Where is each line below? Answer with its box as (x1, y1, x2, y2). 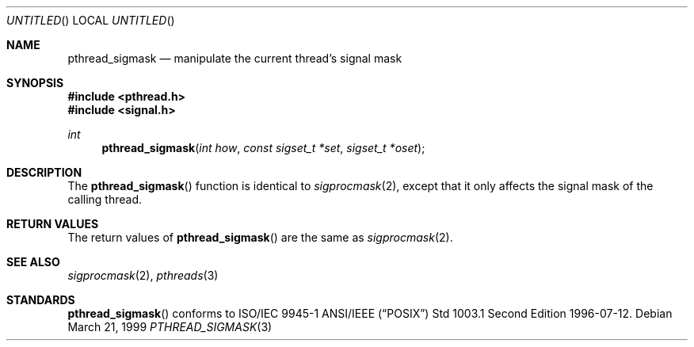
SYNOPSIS (6, 76, 64, 90)
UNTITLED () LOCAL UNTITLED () (6, 13, 175, 27)
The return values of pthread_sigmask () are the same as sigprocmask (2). (67, 231, 453, 244)
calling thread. (67, 193, 143, 206)
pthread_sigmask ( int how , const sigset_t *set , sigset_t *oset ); (101, 141, 425, 154)
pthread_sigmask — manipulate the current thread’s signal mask (67, 51, 402, 65)
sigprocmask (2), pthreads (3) (67, 269, 219, 282)
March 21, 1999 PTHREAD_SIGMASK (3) (67, 320, 273, 334)
